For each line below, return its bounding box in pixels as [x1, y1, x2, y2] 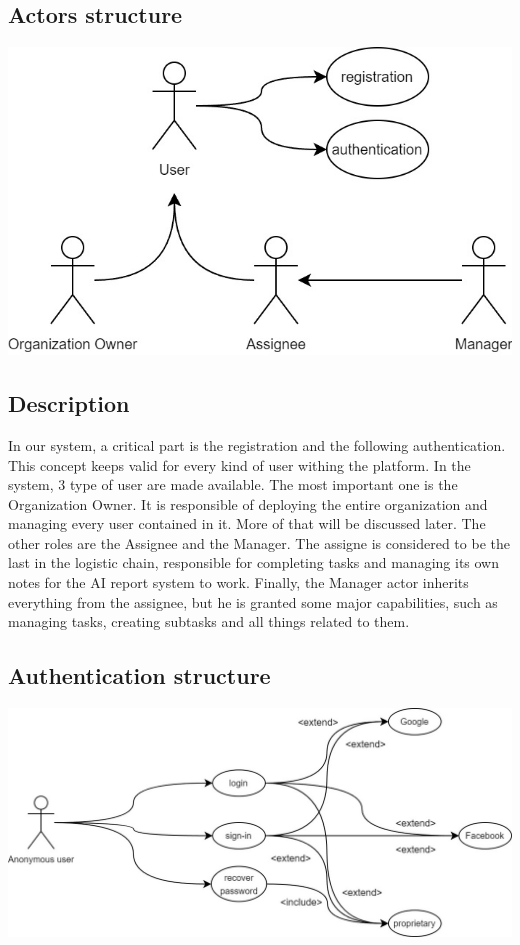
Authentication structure [8, 660, 271, 691]
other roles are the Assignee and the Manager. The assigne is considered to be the [8, 532, 510, 553]
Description [8, 388, 130, 419]
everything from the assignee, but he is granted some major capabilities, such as [8, 591, 498, 612]
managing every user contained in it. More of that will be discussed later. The [8, 513, 486, 534]
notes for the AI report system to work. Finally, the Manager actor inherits [8, 572, 469, 593]
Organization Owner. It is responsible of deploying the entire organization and [8, 493, 488, 514]
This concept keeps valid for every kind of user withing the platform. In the [8, 454, 471, 475]
